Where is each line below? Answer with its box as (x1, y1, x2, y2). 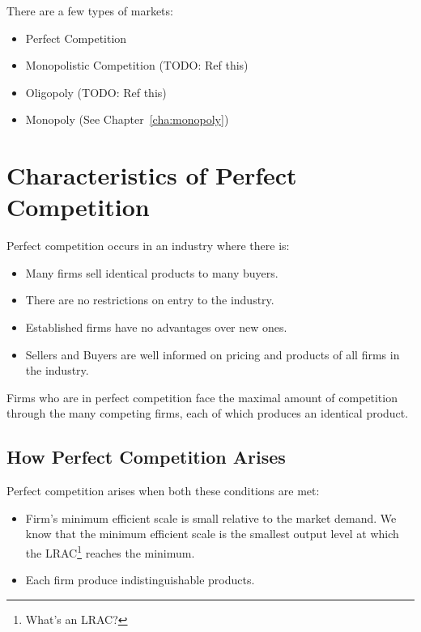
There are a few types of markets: (6, 2, 173, 19)
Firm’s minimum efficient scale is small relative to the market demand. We (25, 509, 397, 526)
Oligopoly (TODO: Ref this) (25, 83, 167, 100)
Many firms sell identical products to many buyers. (25, 264, 279, 281)
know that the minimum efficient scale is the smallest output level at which (25, 525, 399, 542)
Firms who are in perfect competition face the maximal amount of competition (6, 388, 398, 405)
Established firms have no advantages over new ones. (25, 319, 287, 336)
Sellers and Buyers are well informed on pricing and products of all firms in (25, 346, 400, 363)
